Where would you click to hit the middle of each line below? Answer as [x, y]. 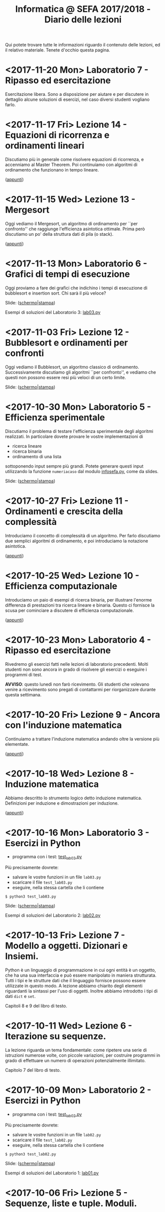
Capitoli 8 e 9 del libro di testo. [36, 1006]
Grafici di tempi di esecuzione [67, 274]
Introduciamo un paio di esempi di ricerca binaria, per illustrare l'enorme [79, 600]
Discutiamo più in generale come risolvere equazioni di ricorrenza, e [75, 160]
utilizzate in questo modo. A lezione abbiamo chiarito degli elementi [74, 986]
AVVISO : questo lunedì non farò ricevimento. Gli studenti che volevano [77, 684]
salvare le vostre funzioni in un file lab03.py [57, 877]
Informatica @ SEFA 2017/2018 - [83, 9]
